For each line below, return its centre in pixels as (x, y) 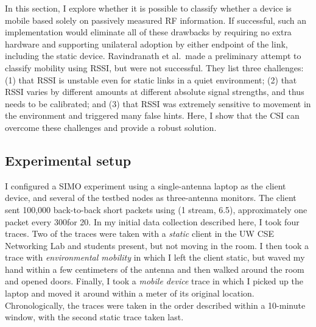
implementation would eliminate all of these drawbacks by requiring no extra (148, 32)
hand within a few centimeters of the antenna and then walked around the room (155, 269)
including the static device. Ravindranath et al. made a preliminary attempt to (153, 56)
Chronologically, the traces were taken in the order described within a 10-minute (155, 305)
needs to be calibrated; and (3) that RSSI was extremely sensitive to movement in (158, 103)
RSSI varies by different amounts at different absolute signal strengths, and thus (155, 92)
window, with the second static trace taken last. (94, 317)
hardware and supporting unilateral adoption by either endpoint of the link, (146, 44)
